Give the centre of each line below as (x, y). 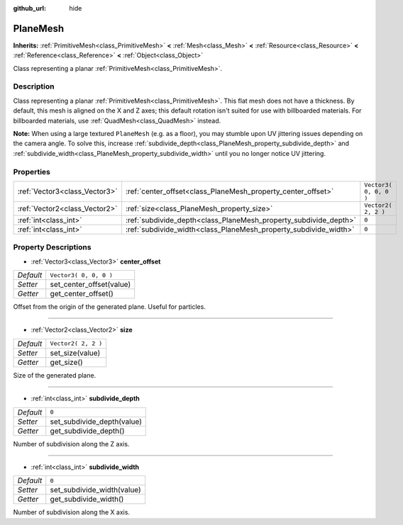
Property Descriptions (52, 247)
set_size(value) (75, 353)
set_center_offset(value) (90, 285)
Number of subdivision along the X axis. (72, 512)
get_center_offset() (82, 294)
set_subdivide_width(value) (95, 490)
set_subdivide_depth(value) (96, 422)
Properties (32, 171)
